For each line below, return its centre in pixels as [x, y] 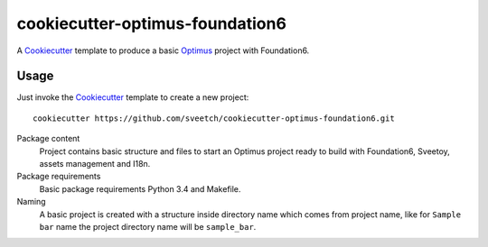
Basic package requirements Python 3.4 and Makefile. [140, 188]
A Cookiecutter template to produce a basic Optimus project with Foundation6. [163, 50]
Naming [31, 202]
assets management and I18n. [95, 164]
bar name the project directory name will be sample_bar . [148, 226]
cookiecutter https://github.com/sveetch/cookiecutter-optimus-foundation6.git [214, 118]
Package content [48, 139]
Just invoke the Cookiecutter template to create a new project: [133, 97]
